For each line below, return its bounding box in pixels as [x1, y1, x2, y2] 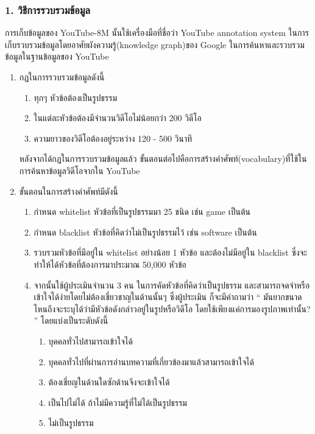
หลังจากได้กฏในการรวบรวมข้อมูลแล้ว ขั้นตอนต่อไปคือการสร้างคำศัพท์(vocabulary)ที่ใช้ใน [19, 152, 307, 165]
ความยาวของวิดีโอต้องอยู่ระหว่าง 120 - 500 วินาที [34, 131, 193, 144]
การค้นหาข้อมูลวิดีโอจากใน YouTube [19, 164, 140, 177]
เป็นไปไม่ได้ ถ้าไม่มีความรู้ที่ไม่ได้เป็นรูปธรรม [48, 396, 187, 408]
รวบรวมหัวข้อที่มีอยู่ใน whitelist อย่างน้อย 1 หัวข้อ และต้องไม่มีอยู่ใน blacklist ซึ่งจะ [34, 246, 308, 259]
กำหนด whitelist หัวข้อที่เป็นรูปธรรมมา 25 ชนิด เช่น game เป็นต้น [34, 205, 250, 218]
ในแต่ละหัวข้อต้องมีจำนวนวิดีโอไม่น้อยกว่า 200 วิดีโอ [34, 111, 202, 124]
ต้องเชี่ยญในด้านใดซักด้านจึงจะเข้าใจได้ [48, 376, 170, 388]
